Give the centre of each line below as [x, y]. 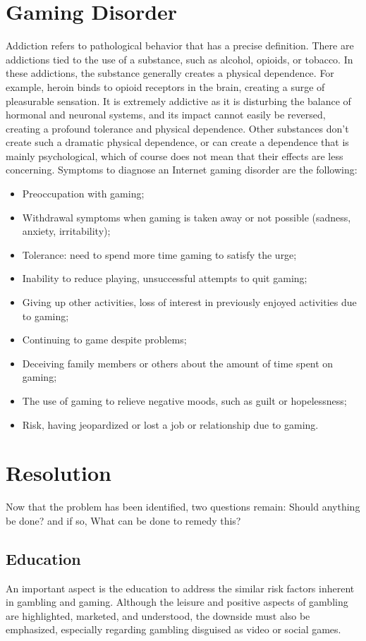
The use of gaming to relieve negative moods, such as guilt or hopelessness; [184, 401]
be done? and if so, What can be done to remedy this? [123, 520]
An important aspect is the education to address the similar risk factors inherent [180, 588]
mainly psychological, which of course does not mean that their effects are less [175, 155]
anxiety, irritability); [66, 231]
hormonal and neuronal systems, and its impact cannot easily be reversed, [166, 115]
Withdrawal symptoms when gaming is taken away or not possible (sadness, [187, 217]
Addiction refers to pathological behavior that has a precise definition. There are [180, 45]
